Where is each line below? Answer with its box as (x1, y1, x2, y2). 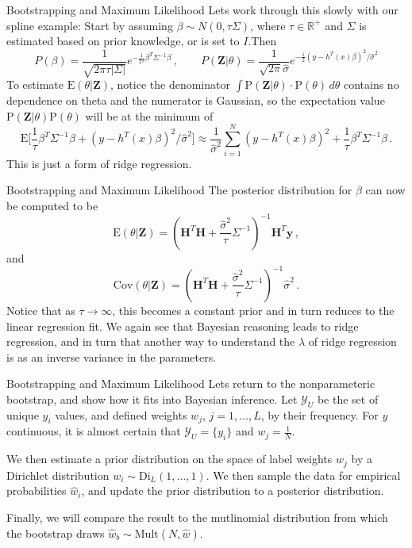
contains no (343, 76, 399, 93)
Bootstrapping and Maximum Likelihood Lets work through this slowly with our (6, 2, 399, 17)
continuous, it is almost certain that (6, 423, 181, 439)
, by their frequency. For (260, 406, 379, 423)
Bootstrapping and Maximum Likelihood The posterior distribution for (6, 182, 352, 198)
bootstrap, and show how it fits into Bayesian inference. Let (6, 390, 298, 407)
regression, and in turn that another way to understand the (6, 333, 295, 350)
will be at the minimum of (85, 107, 214, 124)
